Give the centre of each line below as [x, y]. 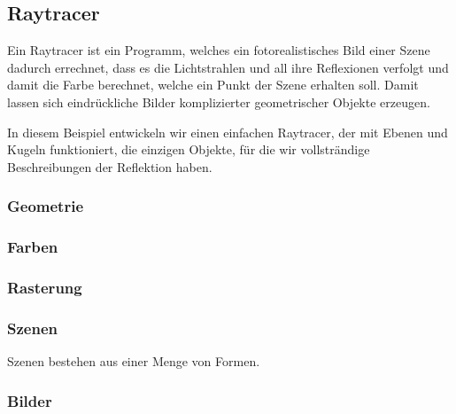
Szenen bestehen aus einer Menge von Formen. [134, 361]
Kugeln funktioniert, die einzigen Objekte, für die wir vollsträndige [189, 149]
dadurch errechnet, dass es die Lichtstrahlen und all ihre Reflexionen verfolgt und [228, 67]
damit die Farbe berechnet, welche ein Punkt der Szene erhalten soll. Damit [213, 85]
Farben [33, 247]
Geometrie [46, 206]
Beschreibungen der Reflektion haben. [110, 166]
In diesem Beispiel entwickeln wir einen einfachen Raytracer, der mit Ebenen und [228, 132]
